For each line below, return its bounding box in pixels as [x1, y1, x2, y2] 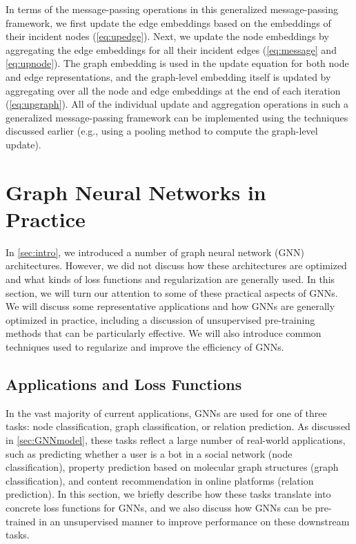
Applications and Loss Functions [6, 373, 242, 394]
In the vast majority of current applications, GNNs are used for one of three [6, 405, 327, 420]
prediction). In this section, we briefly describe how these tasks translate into [6, 487, 331, 501]
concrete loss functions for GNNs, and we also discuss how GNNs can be [6, 500, 312, 514]
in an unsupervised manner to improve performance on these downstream [39, 514, 350, 528]
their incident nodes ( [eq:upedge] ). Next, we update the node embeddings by [6, 29, 329, 43]
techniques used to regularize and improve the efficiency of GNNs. [6, 340, 284, 353]
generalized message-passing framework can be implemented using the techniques [6, 110, 348, 124]
